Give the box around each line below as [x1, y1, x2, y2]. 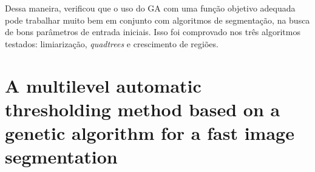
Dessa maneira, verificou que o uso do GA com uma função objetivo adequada [5, 2, 296, 14]
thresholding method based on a [5, 96, 280, 121]
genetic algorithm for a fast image [5, 120, 294, 145]
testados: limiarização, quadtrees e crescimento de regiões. [5, 37, 218, 50]
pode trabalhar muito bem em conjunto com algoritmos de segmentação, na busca [5, 13, 310, 26]
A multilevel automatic [5, 73, 202, 98]
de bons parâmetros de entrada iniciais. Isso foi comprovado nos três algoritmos [5, 25, 300, 38]
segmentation [5, 144, 118, 169]
